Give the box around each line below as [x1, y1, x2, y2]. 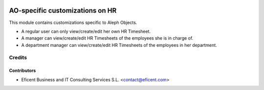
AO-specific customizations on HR [9, 6, 117, 15]
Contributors [9, 67, 36, 73]
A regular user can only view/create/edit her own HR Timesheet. [21, 28, 151, 34]
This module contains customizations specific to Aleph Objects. [9, 20, 137, 25]
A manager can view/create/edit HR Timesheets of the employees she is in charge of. [21, 35, 194, 41]
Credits [9, 54, 27, 61]
